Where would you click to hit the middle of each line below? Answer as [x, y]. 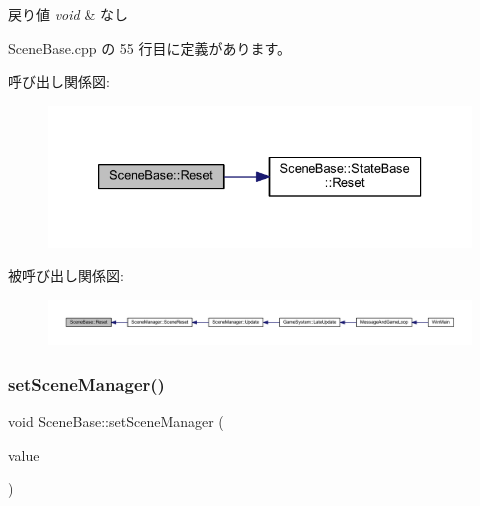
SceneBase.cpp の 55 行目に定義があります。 [150, 47]
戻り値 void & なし [68, 14]
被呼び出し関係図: [66, 275]
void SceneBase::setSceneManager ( [116, 421]
